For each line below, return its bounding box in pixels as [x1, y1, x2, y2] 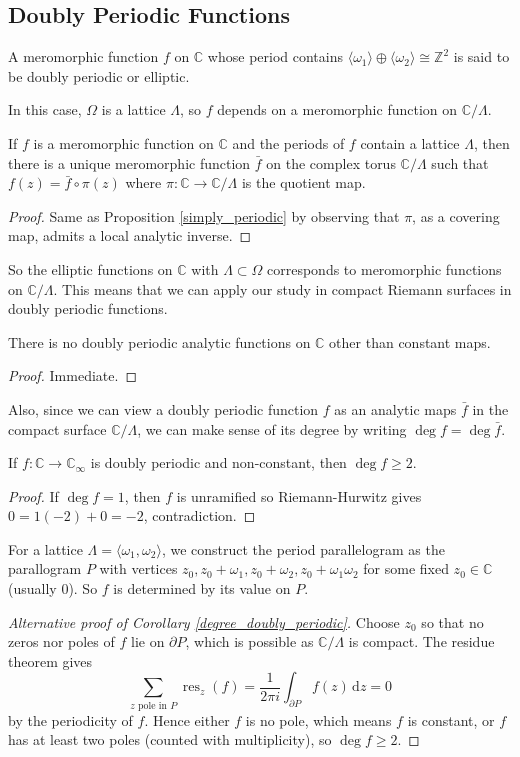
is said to [453, 46, 510, 67]
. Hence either [144, 709, 230, 730]
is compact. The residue [348, 631, 495, 652]
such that [431, 152, 489, 173]
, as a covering [412, 205, 500, 226]
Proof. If [8, 485, 59, 506]
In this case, [8, 99, 82, 120]
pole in [138, 700, 167, 711]
